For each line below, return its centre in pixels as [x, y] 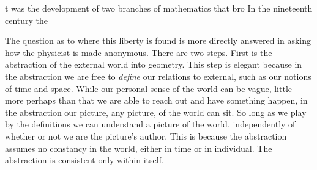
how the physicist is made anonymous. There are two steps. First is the [139, 52]
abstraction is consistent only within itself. [84, 160]
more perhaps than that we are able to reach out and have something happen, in [156, 100]
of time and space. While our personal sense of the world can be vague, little [149, 88]
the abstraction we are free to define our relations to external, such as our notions [158, 76]
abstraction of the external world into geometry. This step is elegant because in [154, 64]
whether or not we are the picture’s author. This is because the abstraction [146, 136]
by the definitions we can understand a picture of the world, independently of [150, 124]
